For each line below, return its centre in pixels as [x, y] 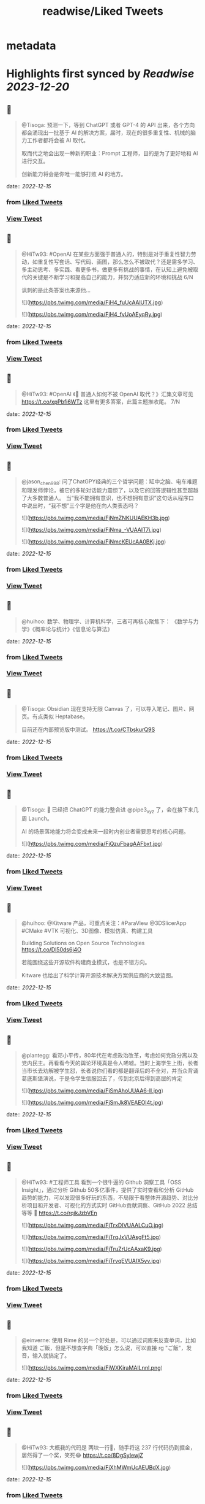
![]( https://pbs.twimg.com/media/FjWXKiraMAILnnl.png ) [92, 1368]
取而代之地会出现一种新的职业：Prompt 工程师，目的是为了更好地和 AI [110, 153]
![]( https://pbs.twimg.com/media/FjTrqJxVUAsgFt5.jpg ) [91, 1237]
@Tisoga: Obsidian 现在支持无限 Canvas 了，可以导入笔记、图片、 [105, 709]
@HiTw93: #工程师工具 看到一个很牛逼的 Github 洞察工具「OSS [101, 1182]
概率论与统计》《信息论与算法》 [74, 629]
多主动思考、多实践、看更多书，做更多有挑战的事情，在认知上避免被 [107, 269]
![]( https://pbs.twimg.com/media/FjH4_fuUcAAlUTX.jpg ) [92, 302]
